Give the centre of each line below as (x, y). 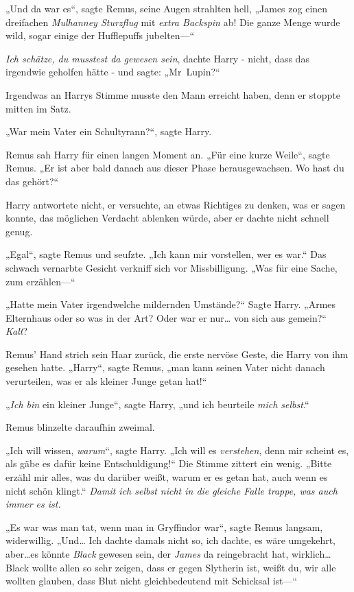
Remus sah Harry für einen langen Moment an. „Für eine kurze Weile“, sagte (168, 154)
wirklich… (311, 554)
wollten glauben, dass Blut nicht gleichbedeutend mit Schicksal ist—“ (152, 581)
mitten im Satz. (38, 108)
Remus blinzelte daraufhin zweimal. (80, 427)
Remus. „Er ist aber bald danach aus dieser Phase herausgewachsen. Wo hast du (175, 168)
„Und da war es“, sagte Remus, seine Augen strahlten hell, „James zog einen (167, 8)
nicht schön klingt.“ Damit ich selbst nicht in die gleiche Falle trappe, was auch (172, 490)
